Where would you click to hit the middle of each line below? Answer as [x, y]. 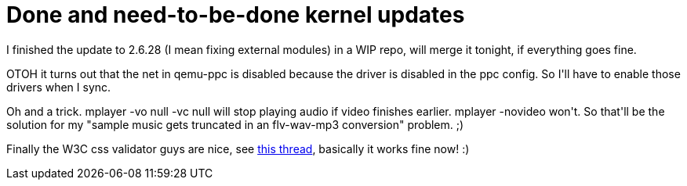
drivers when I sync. [59, 87]
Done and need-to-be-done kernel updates [236, 15]
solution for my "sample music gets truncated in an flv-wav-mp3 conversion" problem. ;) [235, 124]
